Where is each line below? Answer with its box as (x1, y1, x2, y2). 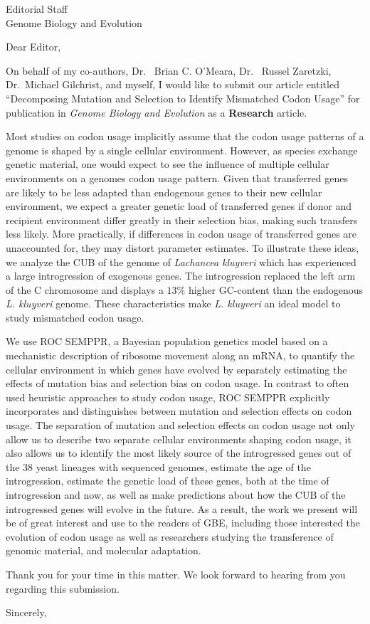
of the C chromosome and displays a (6, 282, 164, 297)
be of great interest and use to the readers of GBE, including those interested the (6, 515, 361, 530)
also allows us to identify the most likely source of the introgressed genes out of (6, 445, 351, 460)
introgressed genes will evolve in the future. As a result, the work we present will (6, 501, 358, 516)
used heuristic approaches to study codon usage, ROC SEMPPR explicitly (6, 389, 330, 404)
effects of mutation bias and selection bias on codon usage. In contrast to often (6, 376, 349, 391)
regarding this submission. (6, 581, 120, 596)
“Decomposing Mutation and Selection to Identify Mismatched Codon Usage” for (6, 90, 360, 105)
